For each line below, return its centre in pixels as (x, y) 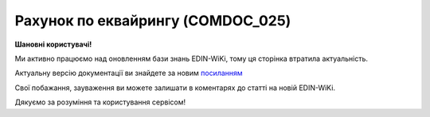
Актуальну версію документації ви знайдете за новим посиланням (129, 73)
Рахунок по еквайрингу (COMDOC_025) (153, 21)
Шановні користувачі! (53, 44)
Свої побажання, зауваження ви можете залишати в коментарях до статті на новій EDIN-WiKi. (175, 88)
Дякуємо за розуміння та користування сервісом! (100, 102)
